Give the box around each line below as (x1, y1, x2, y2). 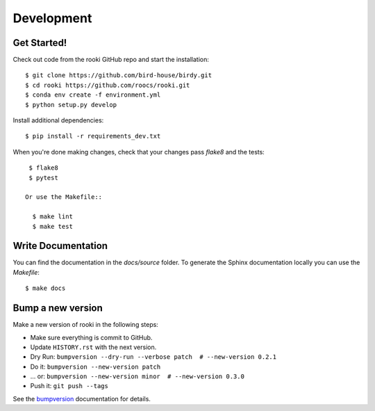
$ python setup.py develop (25, 101, 117, 108)
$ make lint (32, 213, 73, 220)
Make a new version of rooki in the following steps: (12, 321, 159, 329)
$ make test (32, 223, 73, 230)
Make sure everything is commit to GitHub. (30, 333, 153, 341)
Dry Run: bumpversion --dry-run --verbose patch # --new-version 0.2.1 (30, 353, 277, 361)
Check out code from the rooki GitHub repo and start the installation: (12, 56, 210, 64)
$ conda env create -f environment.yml (25, 91, 161, 99)
